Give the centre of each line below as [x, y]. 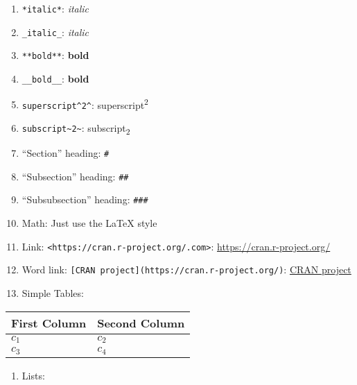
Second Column [141, 323]
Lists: [33, 376]
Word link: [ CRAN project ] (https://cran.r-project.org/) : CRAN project [186, 269]
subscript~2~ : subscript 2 [76, 128]
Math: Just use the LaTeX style [89, 223]
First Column [49, 323]
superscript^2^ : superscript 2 [85, 103]
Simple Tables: [53, 292]
